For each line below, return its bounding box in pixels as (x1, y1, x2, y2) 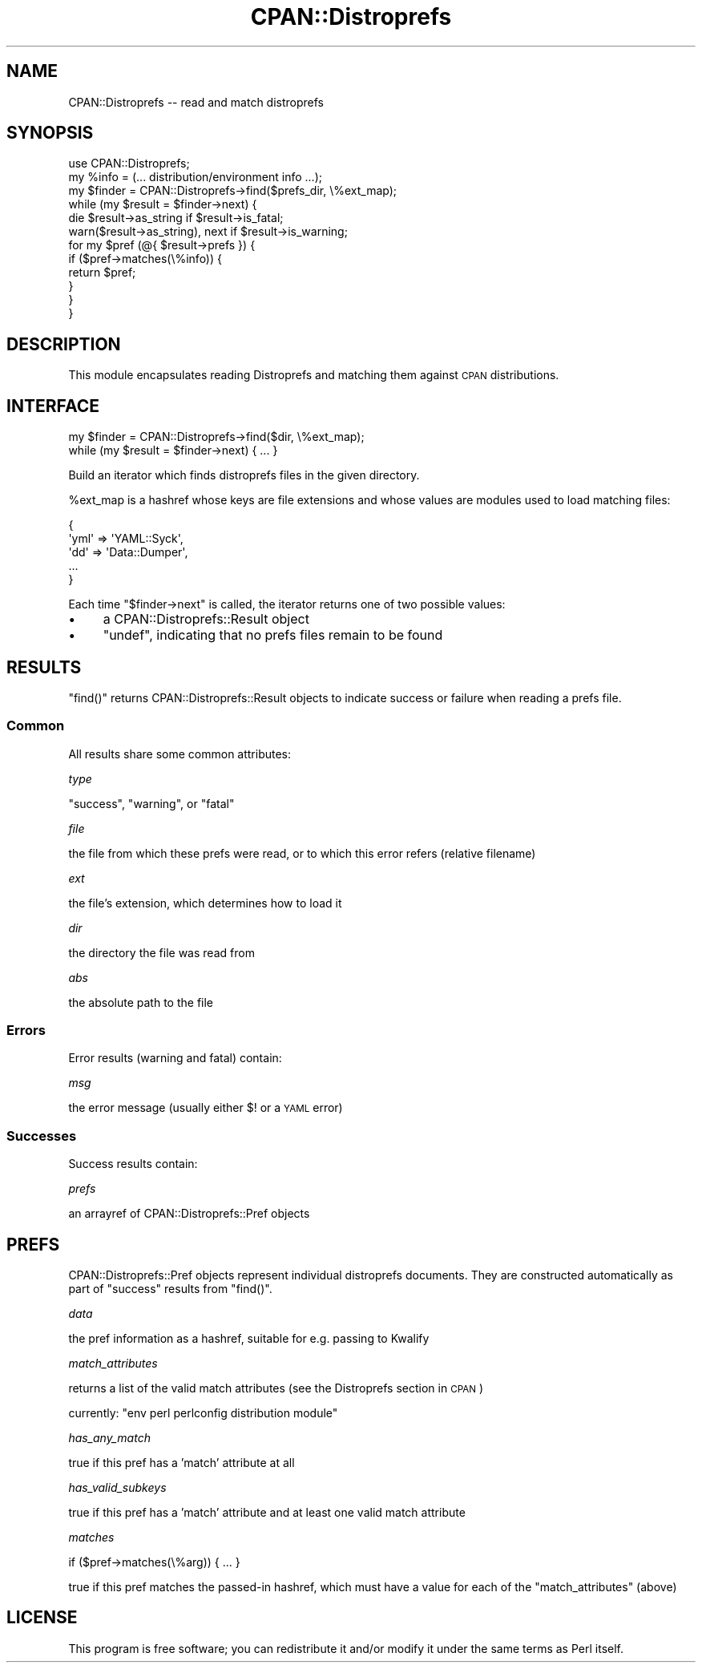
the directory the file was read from (68, 945, 255, 960)
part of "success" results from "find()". (68, 1282, 272, 1296)
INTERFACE (6, 395, 99, 416)
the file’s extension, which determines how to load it (68, 895, 342, 910)
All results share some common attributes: (68, 746, 292, 761)
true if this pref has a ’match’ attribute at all (68, 1456, 295, 1470)
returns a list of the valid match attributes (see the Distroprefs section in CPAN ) (68, 1381, 484, 1396)
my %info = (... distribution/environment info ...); (68, 170, 322, 184)
